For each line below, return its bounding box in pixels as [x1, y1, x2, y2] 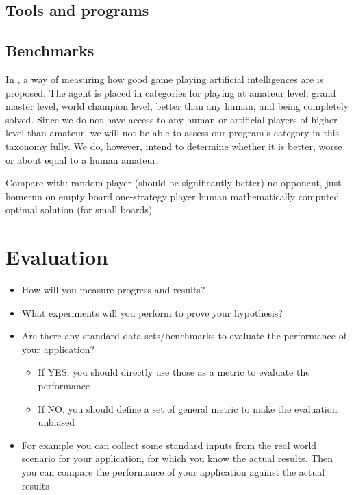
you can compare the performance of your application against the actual [21, 464, 325, 479]
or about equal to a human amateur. [5, 152, 159, 167]
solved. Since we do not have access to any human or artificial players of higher [5, 112, 338, 126]
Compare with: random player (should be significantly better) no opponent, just [5, 176, 342, 190]
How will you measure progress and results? [21, 282, 205, 297]
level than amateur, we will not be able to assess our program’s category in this [5, 125, 340, 140]
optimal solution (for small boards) [5, 202, 153, 217]
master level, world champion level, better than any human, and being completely [5, 99, 349, 113]
